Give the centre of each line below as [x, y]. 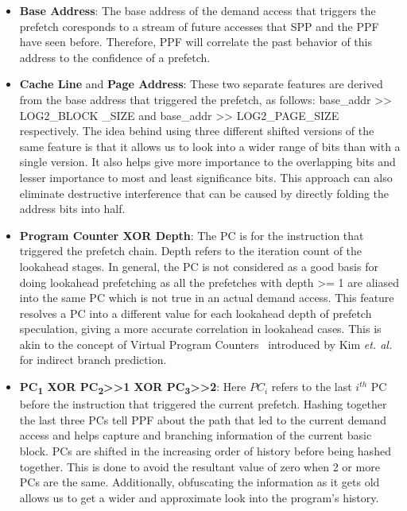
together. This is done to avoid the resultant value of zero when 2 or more [200, 466]
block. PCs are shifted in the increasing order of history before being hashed [205, 450]
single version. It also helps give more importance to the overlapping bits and [207, 162]
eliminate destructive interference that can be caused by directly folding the [204, 193]
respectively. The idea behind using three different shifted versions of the [197, 131]
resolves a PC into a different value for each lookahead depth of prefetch [196, 313]
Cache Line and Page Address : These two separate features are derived [201, 84]
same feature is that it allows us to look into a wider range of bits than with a [210, 146]
